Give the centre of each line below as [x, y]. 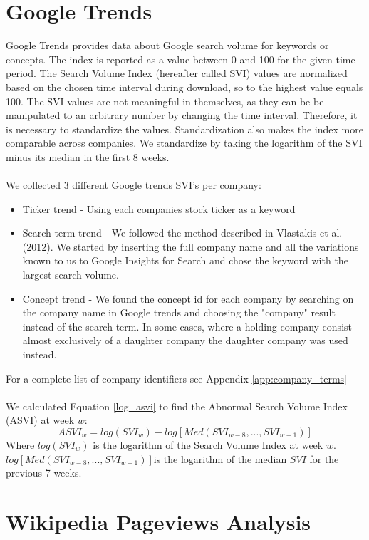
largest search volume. [71, 275]
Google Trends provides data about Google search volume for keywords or [167, 45]
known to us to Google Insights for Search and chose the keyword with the [185, 260]
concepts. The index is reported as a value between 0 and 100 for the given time [181, 59]
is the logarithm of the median [220, 458]
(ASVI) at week [40, 420]
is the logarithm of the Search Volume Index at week [208, 444]
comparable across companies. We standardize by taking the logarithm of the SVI [184, 143]
